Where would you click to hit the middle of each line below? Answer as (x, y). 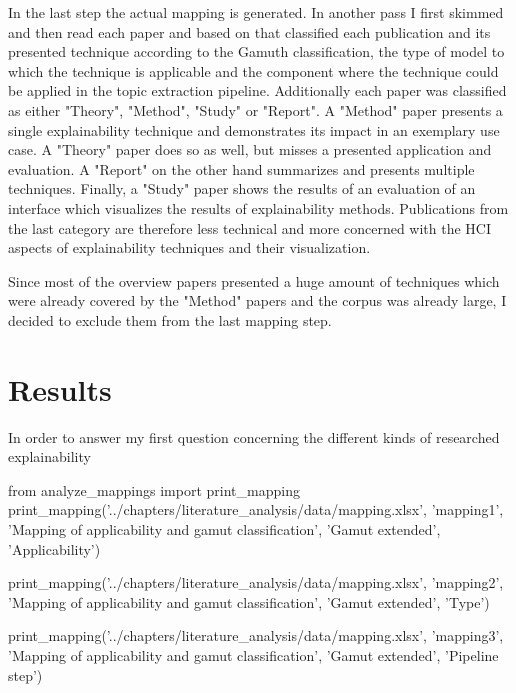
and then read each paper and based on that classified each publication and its (249, 31)
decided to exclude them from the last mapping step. (170, 319)
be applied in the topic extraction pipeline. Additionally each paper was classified (257, 90)
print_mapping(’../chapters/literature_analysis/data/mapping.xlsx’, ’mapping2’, (256, 582)
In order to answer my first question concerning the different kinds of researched (254, 436)
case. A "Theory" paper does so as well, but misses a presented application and (250, 149)
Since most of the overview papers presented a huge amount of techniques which (254, 280)
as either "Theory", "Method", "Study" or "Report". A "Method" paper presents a (255, 109)
